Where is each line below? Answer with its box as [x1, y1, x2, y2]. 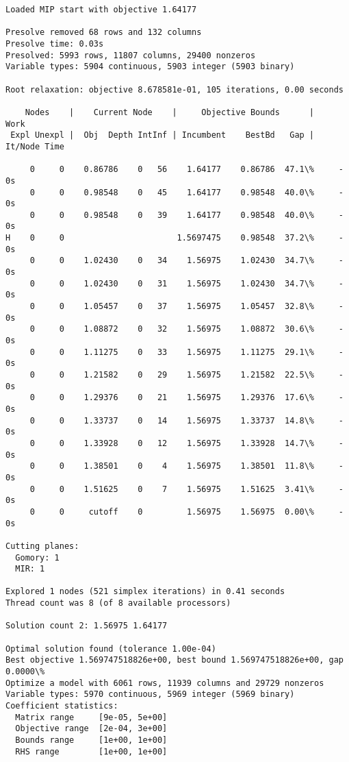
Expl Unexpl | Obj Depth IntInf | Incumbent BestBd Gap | [10, 130, 315, 140]
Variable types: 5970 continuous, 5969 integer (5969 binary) [5, 689, 295, 700]
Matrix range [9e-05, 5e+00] [15, 712, 168, 722]
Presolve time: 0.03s [5, 38, 104, 49]
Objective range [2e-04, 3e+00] [15, 724, 168, 734]
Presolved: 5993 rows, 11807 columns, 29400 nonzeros [5, 50, 256, 60]
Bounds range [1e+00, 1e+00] [15, 735, 168, 745]
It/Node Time [5, 141, 64, 151]
